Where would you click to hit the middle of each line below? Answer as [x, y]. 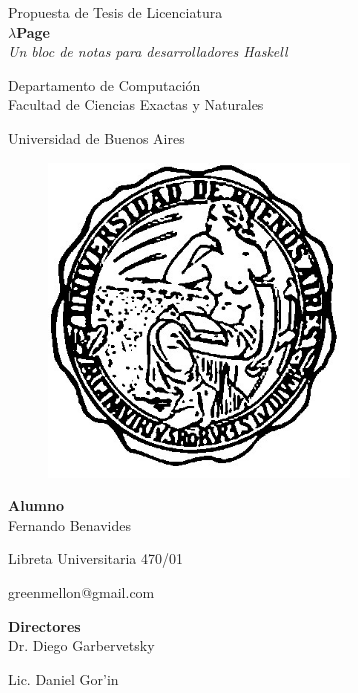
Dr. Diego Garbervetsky [81, 645]
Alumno [36, 505]
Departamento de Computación [104, 84]
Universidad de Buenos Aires [96, 137]
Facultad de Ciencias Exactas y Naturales [136, 104]
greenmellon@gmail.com [81, 591]
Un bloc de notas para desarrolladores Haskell [148, 51]
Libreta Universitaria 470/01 [96, 558]
